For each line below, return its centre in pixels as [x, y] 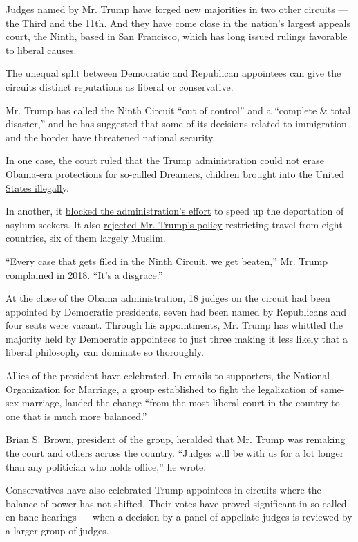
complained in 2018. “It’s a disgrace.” [84, 274]
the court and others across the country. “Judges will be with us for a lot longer [175, 453]
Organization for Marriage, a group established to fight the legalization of [161, 389]
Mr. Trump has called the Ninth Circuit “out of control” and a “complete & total [178, 110]
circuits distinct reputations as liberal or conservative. [120, 86]
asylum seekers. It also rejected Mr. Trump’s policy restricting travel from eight [174, 224]
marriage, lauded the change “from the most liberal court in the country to [181, 403]
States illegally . [37, 187]
